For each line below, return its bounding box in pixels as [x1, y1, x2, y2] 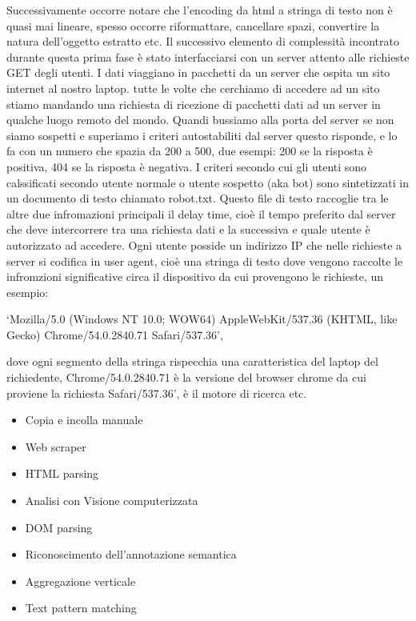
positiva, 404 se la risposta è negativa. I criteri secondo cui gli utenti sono [6, 158, 367, 174]
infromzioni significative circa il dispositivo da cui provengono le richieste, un [6, 268, 384, 285]
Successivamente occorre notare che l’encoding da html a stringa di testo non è [6, 2, 393, 18]
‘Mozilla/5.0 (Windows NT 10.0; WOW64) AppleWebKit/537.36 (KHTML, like [6, 310, 398, 327]
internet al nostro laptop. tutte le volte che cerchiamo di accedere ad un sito [6, 79, 380, 96]
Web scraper [25, 438, 86, 455]
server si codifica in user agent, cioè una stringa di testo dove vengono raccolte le [6, 252, 403, 269]
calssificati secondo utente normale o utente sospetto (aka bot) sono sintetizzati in [6, 174, 409, 190]
